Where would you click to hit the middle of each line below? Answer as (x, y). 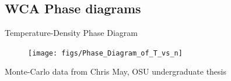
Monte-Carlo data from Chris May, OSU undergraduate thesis (116, 71)
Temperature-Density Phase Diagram (71, 33)
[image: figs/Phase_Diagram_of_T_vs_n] (105, 53)
